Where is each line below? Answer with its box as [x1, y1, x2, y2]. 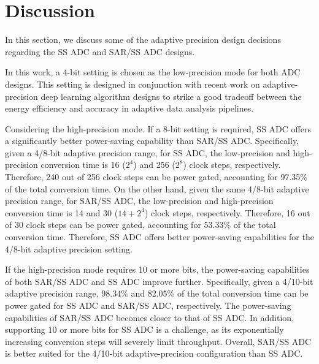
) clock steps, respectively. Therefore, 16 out [144, 206, 310, 219]
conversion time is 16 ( [40, 158, 126, 171]
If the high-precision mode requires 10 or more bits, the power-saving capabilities [5, 263, 310, 276]
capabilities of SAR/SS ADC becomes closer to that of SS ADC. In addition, [5, 311, 294, 324]
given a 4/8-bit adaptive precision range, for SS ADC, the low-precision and [5, 146, 290, 159]
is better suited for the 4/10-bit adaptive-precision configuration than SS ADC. [5, 347, 303, 360]
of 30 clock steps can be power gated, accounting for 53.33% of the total [5, 218, 276, 231]
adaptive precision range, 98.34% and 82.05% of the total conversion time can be [5, 287, 309, 300]
